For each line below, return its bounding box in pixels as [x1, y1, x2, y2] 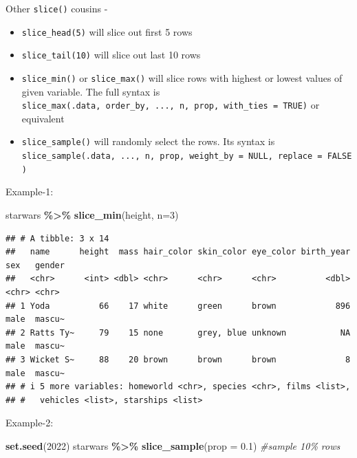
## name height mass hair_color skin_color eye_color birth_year [6, 247, 351, 257]
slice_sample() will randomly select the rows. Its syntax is [21, 134, 275, 149]
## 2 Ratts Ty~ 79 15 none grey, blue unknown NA [6, 327, 351, 338]
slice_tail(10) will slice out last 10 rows [21, 47, 201, 62]
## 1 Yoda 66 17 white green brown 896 [6, 301, 351, 311]
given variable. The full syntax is [21, 84, 160, 98]
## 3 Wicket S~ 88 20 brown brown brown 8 [6, 354, 351, 364]
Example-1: [6, 184, 54, 199]
